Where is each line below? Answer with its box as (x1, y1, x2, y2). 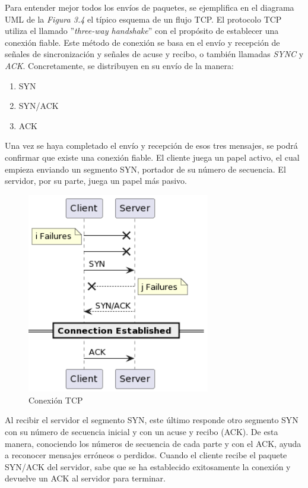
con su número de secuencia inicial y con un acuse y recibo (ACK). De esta (5, 426, 278, 438)
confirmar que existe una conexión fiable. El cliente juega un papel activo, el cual (5, 151, 300, 163)
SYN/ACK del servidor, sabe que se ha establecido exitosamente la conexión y (5, 460, 291, 473)
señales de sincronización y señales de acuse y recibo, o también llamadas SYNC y (5, 48, 304, 60)
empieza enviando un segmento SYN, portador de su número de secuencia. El (5, 162, 286, 175)
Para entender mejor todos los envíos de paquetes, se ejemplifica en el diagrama (5, 1, 294, 13)
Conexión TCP (28, 393, 83, 406)
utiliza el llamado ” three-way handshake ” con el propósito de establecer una (5, 24, 279, 37)
